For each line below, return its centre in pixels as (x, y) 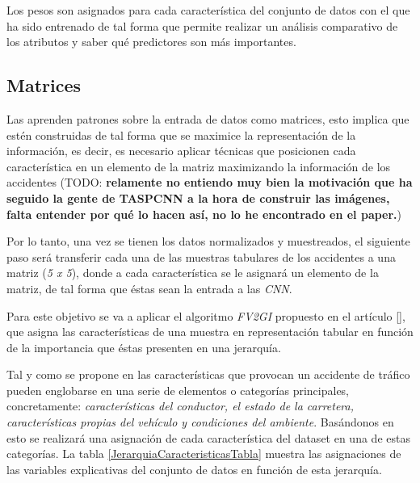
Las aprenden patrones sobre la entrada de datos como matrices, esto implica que (208, 118)
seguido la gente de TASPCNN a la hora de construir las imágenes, (198, 197)
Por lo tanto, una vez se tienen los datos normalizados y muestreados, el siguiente (208, 241)
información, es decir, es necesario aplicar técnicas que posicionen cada (181, 151)
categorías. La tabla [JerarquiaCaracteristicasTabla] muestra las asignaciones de (204, 454)
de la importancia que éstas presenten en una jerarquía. (144, 347)
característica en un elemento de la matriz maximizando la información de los (199, 166)
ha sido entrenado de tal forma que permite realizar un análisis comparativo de (202, 25)
